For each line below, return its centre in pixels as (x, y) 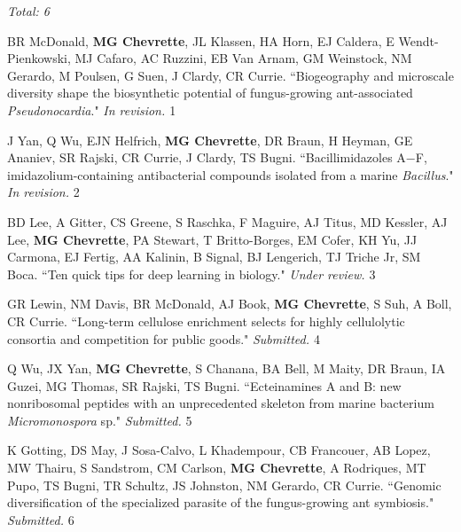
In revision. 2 (43, 192)
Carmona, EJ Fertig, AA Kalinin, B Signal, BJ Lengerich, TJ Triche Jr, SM (214, 257)
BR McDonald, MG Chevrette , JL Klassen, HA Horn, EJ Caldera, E (201, 40)
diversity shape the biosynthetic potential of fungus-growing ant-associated (210, 93)
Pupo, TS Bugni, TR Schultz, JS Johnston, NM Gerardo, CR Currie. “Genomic (224, 485)
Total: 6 (28, 11)
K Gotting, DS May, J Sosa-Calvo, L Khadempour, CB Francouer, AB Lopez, (219, 450)
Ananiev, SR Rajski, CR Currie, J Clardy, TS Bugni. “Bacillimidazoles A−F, (217, 157)
